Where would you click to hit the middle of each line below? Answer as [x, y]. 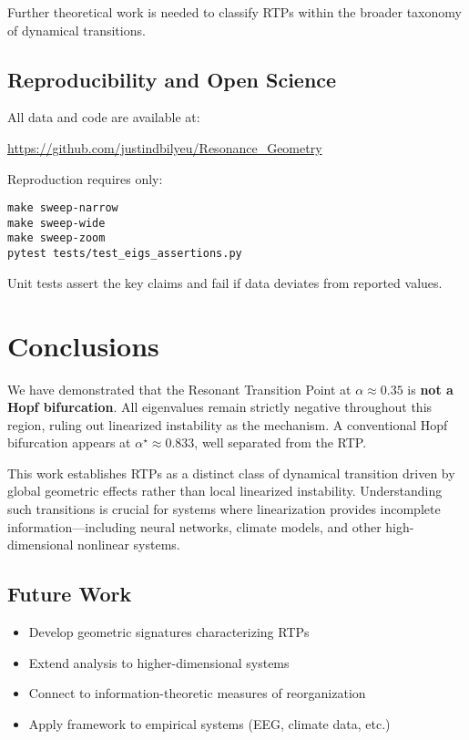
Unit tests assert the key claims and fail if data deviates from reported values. [225, 282]
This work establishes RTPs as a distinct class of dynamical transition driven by [231, 473]
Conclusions [83, 345]
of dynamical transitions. [76, 30]
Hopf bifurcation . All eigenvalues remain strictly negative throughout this [220, 407]
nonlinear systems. [129, 545]
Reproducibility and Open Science [172, 79]
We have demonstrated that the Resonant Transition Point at [179, 389]
